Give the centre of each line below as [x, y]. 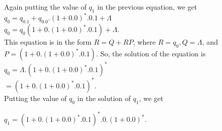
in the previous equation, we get [147, 7]
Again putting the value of [45, 7]
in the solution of [104, 98]
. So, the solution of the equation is [151, 53]
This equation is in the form [48, 42]
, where [144, 42]
